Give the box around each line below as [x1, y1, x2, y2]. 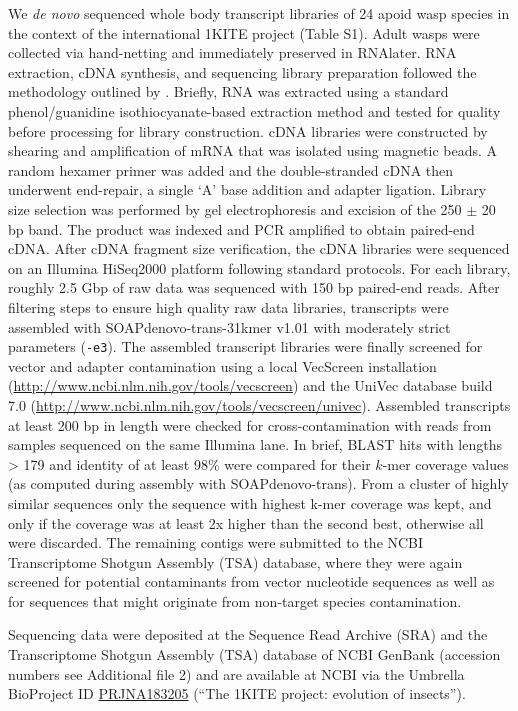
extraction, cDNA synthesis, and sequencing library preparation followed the [8, 61, 477, 82]
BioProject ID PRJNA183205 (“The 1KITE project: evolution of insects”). [8, 683, 466, 704]
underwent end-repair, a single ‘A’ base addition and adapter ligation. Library [8, 179, 487, 200]
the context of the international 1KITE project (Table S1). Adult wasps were [8, 22, 480, 43]
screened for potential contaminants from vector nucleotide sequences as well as [8, 571, 495, 592]
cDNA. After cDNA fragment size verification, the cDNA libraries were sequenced [8, 238, 510, 259]
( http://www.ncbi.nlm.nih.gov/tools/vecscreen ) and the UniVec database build [8, 375, 493, 396]
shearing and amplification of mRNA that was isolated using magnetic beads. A [8, 140, 498, 161]
